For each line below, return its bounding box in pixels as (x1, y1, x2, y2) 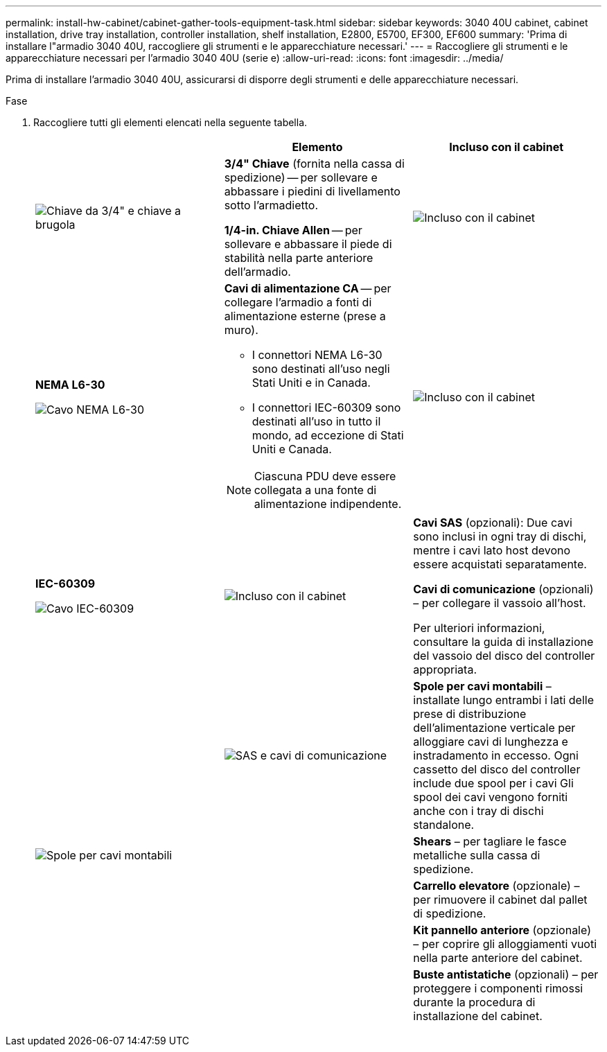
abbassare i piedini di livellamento (224, 184, 401, 198)
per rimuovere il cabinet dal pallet (413, 893, 588, 906)
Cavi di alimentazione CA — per (224, 281, 392, 295)
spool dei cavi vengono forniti (413, 790, 568, 804)
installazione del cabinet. (413, 1009, 543, 1023)
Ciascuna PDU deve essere (254, 469, 396, 483)
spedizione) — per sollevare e (224, 170, 378, 184)
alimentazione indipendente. (254, 497, 402, 511)
